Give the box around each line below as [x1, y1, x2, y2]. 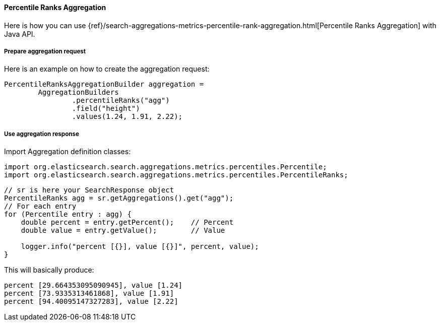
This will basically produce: [4, 266, 94, 275]
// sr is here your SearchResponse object [4, 186, 174, 194]
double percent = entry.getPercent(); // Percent [21, 218, 234, 227]
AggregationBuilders [38, 88, 119, 97]
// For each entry [4, 202, 77, 211]
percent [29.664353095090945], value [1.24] [4, 281, 183, 290]
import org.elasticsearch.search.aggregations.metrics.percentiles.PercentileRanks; [4, 171, 348, 179]
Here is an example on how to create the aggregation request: [4, 64, 210, 74]
